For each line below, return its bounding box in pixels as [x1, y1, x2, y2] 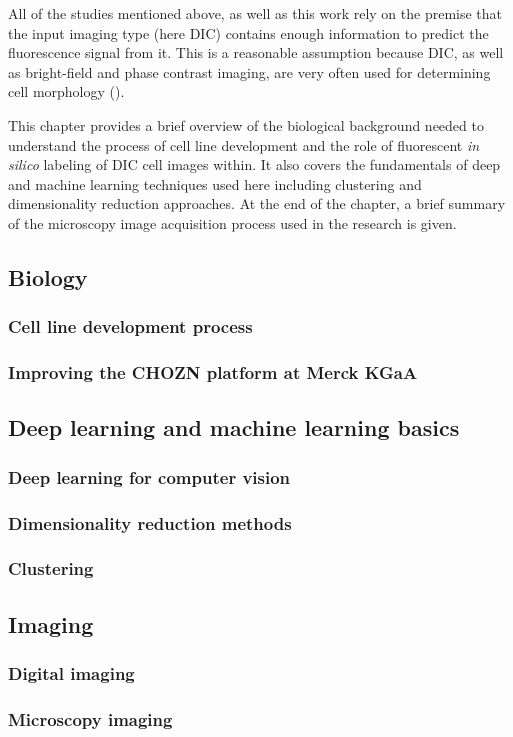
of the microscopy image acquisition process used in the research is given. [8, 212, 457, 233]
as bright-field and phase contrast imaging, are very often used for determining [8, 61, 491, 82]
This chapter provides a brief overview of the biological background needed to [8, 114, 484, 135]
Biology [8, 261, 88, 292]
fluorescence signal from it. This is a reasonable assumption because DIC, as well [8, 42, 504, 63]
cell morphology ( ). [8, 81, 125, 102]
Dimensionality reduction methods [8, 510, 292, 535]
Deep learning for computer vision [8, 464, 291, 489]
